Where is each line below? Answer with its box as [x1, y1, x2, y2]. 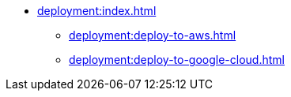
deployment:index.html [37, 4, 157, 17]
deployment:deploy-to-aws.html [69, 28, 236, 42]
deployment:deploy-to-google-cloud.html [69, 53, 285, 66]
